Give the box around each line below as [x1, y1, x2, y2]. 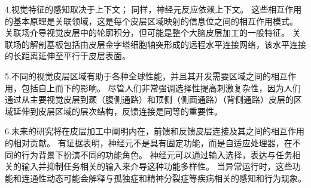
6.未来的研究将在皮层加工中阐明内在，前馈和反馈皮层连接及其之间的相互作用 [5, 125, 304, 137]
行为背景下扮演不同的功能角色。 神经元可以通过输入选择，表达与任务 [21, 148, 292, 161]
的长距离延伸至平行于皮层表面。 [5, 50, 130, 62]
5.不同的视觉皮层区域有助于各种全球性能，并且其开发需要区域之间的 [5, 69, 271, 82]
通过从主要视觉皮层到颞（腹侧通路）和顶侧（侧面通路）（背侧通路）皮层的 [5, 93, 294, 106]
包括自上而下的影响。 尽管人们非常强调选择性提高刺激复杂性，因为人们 [21, 81, 301, 94]
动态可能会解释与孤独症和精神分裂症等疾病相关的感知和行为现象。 [46, 171, 306, 184]
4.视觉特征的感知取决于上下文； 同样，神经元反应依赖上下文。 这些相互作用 [5, 3, 302, 15]
